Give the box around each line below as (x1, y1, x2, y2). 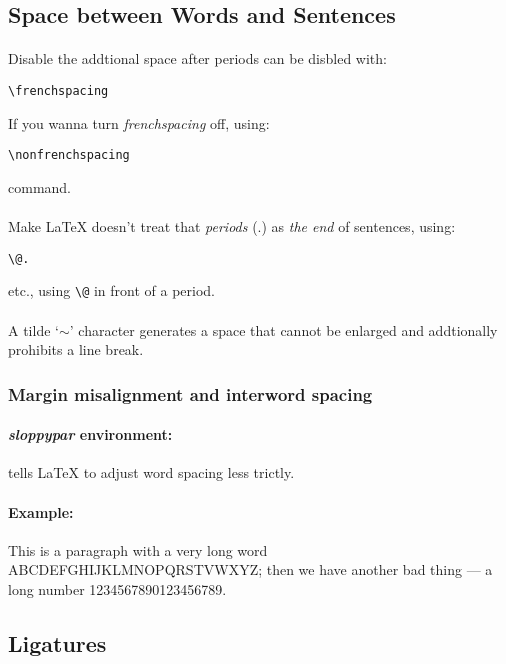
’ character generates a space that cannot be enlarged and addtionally (69, 319, 498, 340)
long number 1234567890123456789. (8, 578, 227, 599)
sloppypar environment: (8, 424, 173, 445)
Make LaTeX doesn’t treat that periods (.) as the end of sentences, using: (8, 216, 456, 237)
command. (8, 176, 71, 197)
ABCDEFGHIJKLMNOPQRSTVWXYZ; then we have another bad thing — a (8, 559, 493, 580)
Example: (8, 501, 74, 522)
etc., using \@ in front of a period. (8, 280, 216, 301)
